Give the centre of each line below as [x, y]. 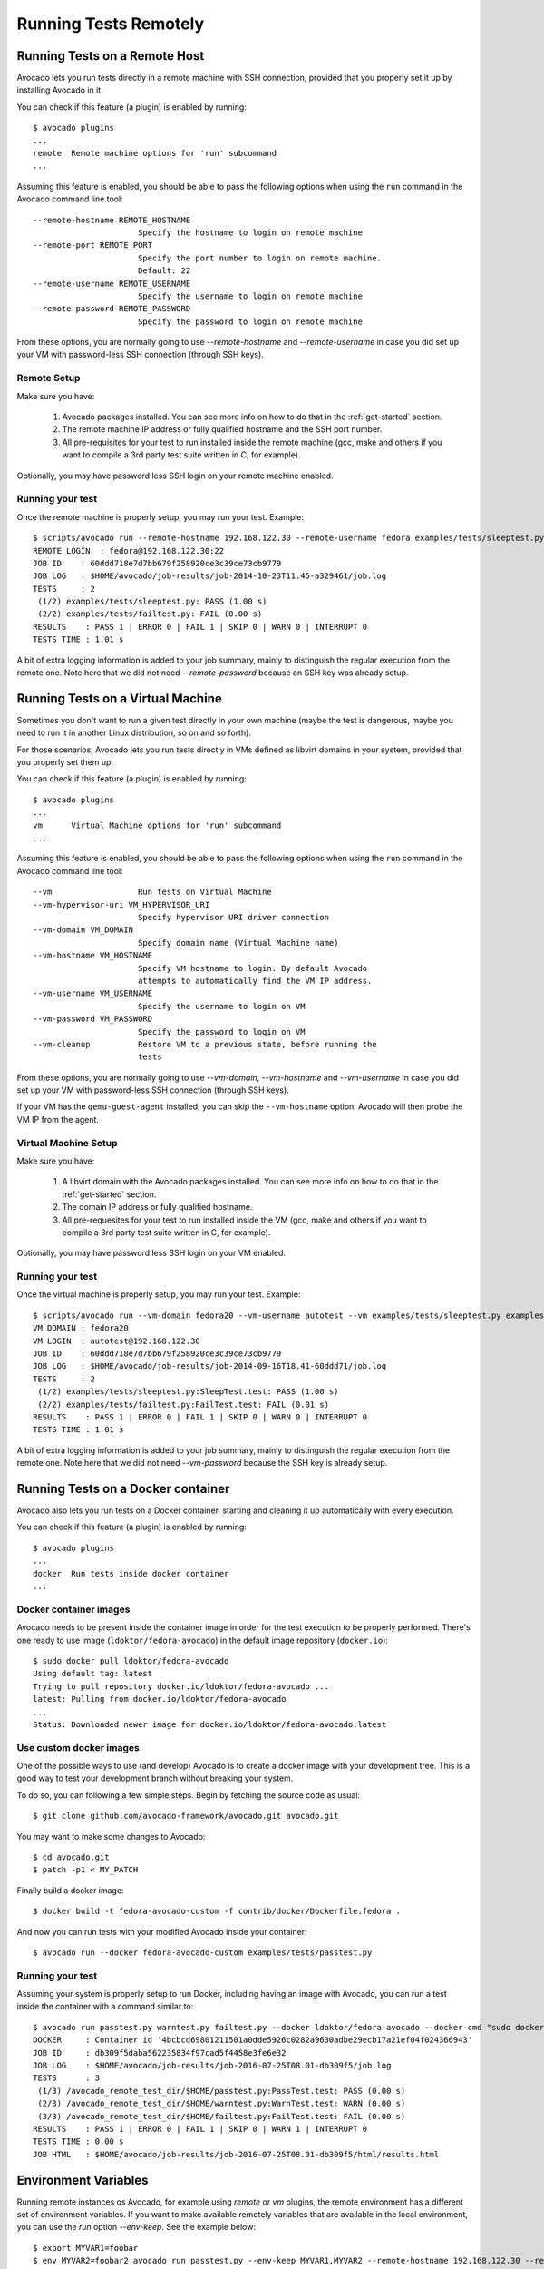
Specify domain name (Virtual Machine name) [238, 943]
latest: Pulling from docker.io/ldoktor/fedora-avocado [160, 1699]
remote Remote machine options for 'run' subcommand [155, 153]
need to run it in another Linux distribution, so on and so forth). [134, 733]
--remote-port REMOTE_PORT [93, 246]
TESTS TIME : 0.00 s [78, 2141]
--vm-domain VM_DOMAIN [83, 930]
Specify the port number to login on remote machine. [260, 258]
